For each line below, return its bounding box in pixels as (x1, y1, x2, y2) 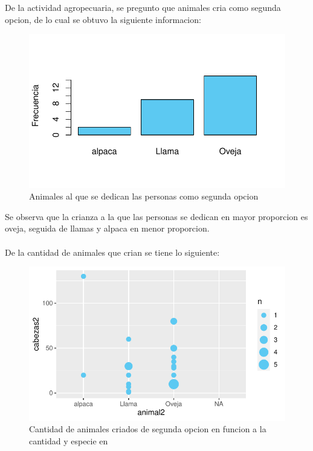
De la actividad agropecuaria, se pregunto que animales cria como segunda (5, 1, 281, 13)
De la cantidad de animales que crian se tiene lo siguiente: (5, 245, 220, 258)
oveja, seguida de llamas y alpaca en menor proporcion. (5, 222, 210, 235)
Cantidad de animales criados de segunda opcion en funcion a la (29, 423, 266, 435)
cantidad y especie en (29, 434, 108, 447)
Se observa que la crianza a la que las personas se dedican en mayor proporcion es (5, 210, 308, 222)
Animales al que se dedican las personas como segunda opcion (29, 190, 259, 203)
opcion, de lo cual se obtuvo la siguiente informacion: (5, 13, 201, 25)
